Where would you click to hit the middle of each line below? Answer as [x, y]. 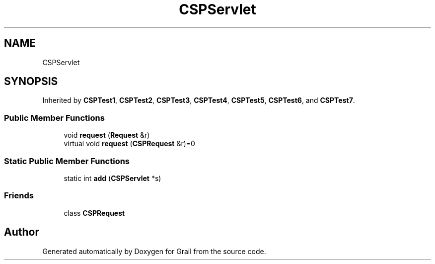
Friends [19, 196]
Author [22, 232]
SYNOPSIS [31, 82]
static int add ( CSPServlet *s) [112, 178]
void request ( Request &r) [107, 135]
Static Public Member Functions [67, 161]
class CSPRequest [94, 213]
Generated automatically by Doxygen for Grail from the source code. [154, 251]
